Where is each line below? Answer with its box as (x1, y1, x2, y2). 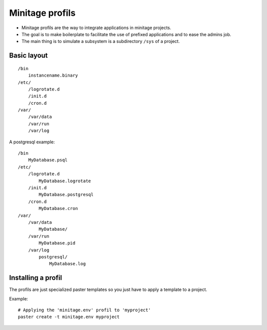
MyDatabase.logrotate (39, 178, 91, 184)
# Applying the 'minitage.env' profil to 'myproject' (18, 307, 151, 313)
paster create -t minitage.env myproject (18, 314, 120, 320)
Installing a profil (9, 274, 62, 282)
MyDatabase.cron (39, 206, 78, 211)
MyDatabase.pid (39, 240, 76, 246)
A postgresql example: (9, 139, 55, 145)
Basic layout (9, 51, 48, 60)
